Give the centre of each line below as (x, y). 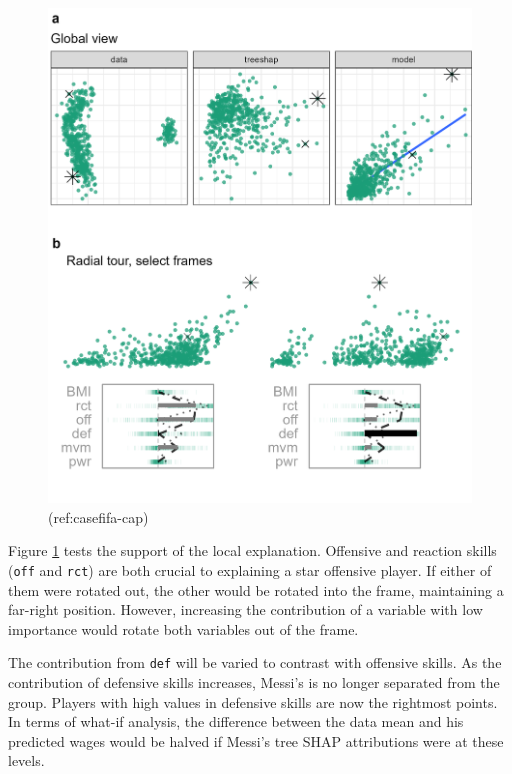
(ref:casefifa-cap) (98, 516)
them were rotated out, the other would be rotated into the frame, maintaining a (256, 589)
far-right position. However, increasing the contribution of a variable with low (245, 609)
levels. (26, 760)
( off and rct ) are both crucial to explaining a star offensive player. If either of (250, 569)
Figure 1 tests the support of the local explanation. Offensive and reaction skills (252, 550)
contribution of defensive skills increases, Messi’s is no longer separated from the (254, 681)
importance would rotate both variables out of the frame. (183, 628)
